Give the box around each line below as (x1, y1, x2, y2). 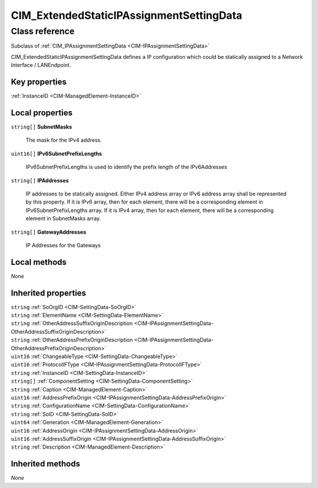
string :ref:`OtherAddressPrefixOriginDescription (11, 336, 133, 344)
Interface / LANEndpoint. (11, 62, 71, 69)
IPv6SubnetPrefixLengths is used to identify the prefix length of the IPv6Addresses (25, 164, 227, 171)
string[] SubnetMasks (11, 123, 72, 130)
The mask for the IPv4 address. (25, 137, 102, 144)
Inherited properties (11, 288, 87, 298)
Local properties (11, 108, 73, 118)
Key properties (11, 77, 67, 87)
